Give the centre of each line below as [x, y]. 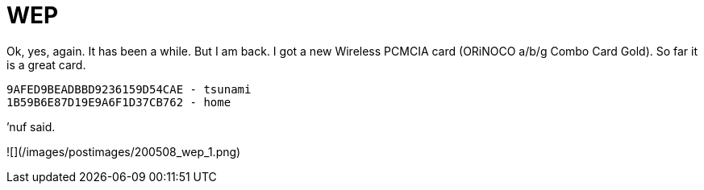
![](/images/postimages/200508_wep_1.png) [124, 151]
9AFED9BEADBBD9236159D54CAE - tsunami [129, 89]
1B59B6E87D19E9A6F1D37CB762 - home [119, 102]
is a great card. [46, 64]
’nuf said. [31, 126]
